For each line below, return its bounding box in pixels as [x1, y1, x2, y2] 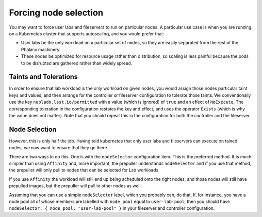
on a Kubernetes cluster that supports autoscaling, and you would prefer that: [9, 31, 164, 36]
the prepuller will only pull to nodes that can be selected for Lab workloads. [9, 167, 160, 173]
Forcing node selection [9, 7, 104, 18]
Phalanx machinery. [21, 46, 61, 52]
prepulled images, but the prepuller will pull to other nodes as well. [9, 183, 142, 189]
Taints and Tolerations [9, 73, 78, 81]
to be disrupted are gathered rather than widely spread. [21, 60, 132, 66]
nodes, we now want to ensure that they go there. [9, 145, 109, 151]
